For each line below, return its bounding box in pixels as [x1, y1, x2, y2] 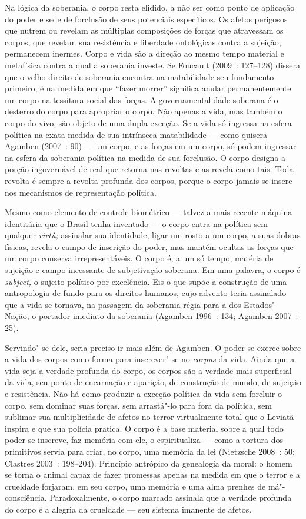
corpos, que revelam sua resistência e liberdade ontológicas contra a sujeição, [5, 35, 281, 48]
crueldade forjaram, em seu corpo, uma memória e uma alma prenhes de [5, 479, 266, 492]
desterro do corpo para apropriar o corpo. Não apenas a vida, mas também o [5, 105, 282, 117]
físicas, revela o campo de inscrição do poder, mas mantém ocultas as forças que [5, 240, 294, 252]
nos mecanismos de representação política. [5, 186, 157, 198]
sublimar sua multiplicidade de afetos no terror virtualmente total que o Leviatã [5, 410, 294, 423]
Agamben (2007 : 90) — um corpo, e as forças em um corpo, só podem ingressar [5, 140, 297, 152]
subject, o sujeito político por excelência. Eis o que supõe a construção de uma [5, 275, 287, 287]
